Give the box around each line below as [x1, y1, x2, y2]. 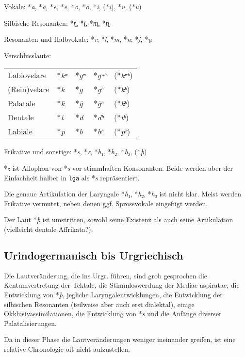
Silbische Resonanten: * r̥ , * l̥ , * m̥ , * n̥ [4, 17, 109, 28]
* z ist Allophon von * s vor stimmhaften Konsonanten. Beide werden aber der [4, 162, 233, 173]
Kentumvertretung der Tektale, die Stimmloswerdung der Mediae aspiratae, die [4, 280, 240, 290]
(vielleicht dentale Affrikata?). [4, 224, 93, 234]
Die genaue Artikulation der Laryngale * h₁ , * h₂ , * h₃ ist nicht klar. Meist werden [4, 189, 242, 199]
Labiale [8, 126, 33, 137]
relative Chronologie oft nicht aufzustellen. [4, 343, 130, 354]
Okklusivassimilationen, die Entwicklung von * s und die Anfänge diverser [4, 308, 222, 319]
